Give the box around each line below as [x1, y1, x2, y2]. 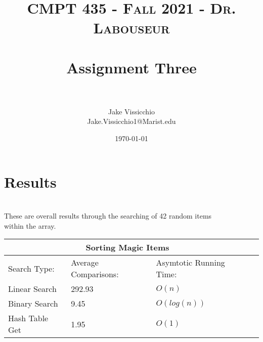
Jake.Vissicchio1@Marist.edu [87, 116, 176, 126]
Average [71, 256, 99, 269]
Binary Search [8, 297, 58, 310]
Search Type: [8, 262, 55, 274]
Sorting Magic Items [85, 241, 169, 253]
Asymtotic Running [156, 256, 225, 269]
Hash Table [8, 312, 49, 324]
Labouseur [93, 17, 170, 38]
